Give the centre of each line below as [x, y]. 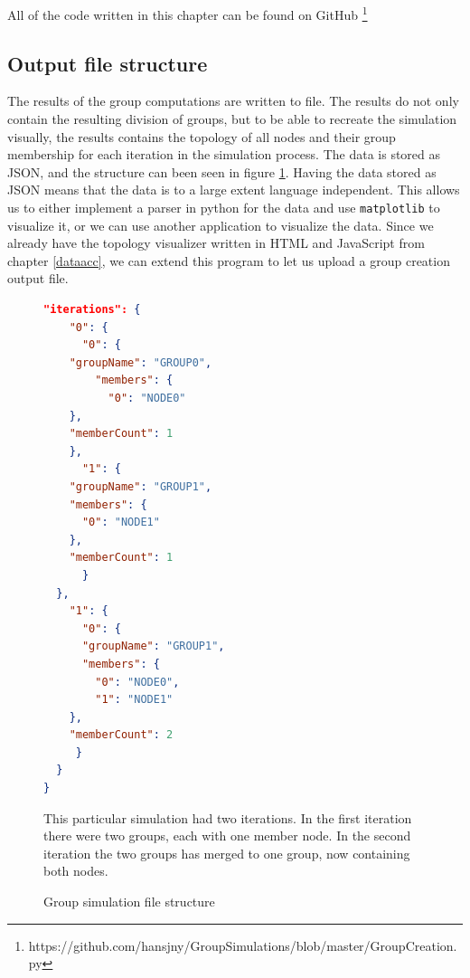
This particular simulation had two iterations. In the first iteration [228, 817]
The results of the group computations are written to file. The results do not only [233, 101]
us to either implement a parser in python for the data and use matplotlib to [224, 208]
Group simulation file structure [129, 902]
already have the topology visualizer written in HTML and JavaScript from [216, 243]
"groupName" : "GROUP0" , [141, 362]
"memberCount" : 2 [121, 735]
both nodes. [76, 871]
